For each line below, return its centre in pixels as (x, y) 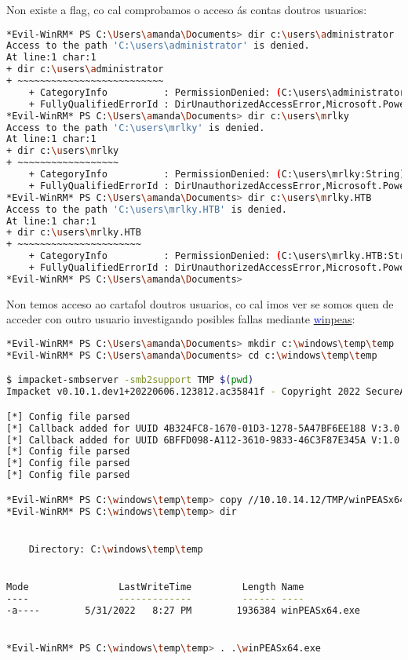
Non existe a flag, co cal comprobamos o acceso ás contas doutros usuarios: (187, 9)
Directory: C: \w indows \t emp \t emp (116, 549)
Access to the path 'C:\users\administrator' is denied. (158, 46)
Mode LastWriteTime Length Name (155, 587)
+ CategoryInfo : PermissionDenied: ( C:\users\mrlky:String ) (217, 175)
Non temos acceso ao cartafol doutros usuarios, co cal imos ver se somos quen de (200, 303)
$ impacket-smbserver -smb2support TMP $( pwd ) (130, 380)
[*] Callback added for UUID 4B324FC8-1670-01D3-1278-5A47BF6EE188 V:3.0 (203, 428)
